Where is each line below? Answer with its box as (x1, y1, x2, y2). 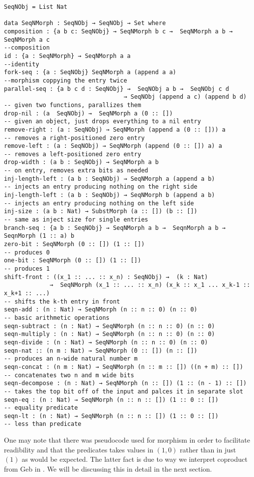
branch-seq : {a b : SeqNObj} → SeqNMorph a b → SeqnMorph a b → (4, 224, 226, 231)
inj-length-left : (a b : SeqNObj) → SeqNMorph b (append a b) (4, 192, 215, 199)
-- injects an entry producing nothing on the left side (4, 199, 194, 207)
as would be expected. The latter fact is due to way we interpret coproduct (22, 454, 248, 464)
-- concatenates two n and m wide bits (4, 371, 134, 379)
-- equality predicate (4, 404, 78, 412)
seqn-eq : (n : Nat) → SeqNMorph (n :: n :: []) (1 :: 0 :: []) (4, 396, 219, 403)
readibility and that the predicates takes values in (4, 444, 154, 454)
